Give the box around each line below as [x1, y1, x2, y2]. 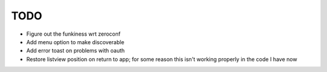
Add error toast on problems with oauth [26, 47, 125, 54]
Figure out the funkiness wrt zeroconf [26, 30, 121, 38]
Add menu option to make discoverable [26, 38, 125, 45]
